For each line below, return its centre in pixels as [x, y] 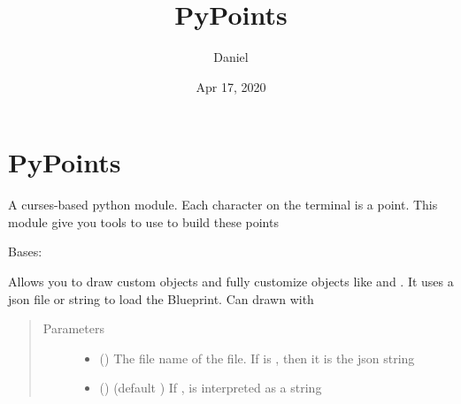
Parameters [73, 328]
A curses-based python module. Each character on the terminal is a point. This [223, 205]
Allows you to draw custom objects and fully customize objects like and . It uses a [231, 282]
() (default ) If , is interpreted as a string [211, 388]
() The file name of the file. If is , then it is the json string [257, 358]
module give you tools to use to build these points [143, 221]
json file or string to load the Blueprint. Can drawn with [161, 298]
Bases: [25, 252]
